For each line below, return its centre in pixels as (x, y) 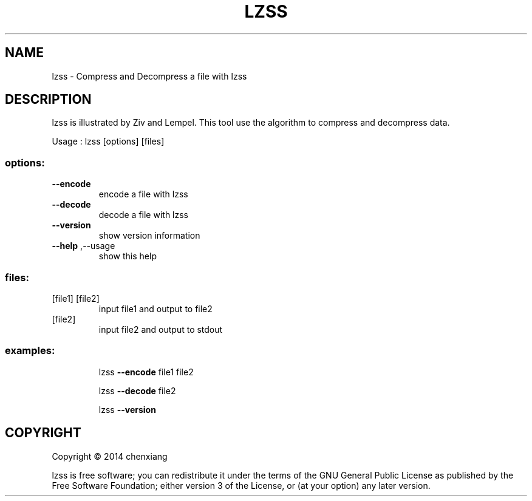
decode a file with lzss (144, 215)
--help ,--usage (84, 246)
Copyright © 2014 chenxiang (110, 456)
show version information (149, 236)
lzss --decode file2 (137, 390)
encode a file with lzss (143, 194)
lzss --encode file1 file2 (146, 372)
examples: (30, 351)
